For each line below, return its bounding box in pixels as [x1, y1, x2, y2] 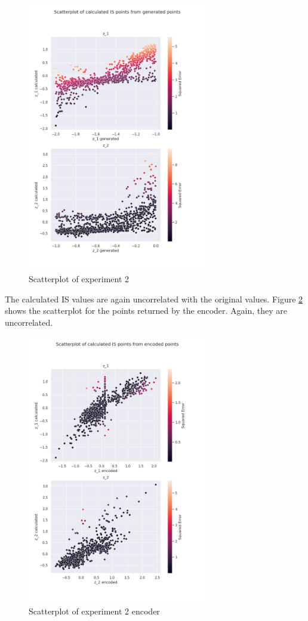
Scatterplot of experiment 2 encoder [29, 604, 160, 617]
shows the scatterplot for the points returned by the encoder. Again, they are [5, 304, 288, 317]
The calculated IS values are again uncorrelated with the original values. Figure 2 [5, 292, 303, 305]
